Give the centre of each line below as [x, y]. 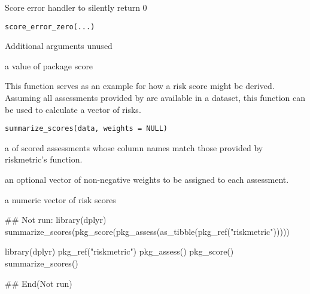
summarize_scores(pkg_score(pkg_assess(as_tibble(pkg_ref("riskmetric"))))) [147, 231]
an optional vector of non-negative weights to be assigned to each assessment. [147, 180]
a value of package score [49, 65]
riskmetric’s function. [44, 159]
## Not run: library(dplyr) [56, 220]
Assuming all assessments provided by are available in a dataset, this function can [155, 98]
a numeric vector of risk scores [60, 199]
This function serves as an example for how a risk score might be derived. [140, 86]
